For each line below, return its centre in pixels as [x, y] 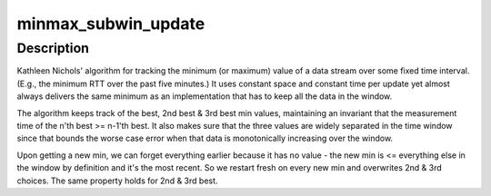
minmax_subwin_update [111, 24]
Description [53, 48]
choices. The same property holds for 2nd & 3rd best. [117, 181]
